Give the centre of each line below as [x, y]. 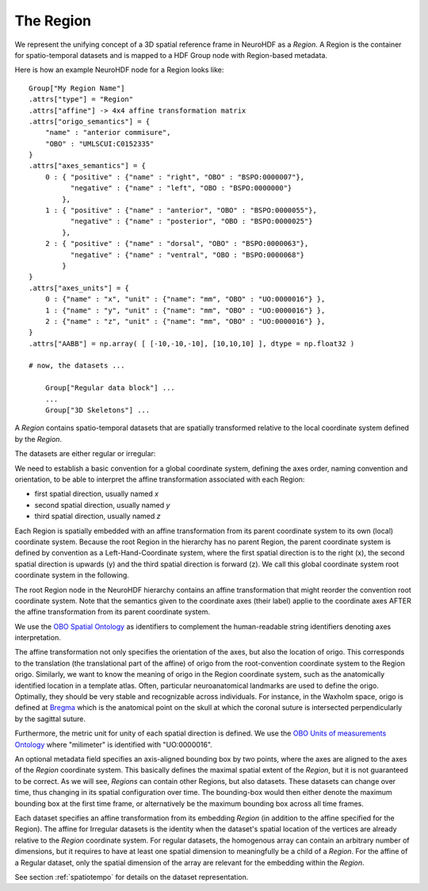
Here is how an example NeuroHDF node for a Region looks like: [119, 70]
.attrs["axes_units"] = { [79, 288]
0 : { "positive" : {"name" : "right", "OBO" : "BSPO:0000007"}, [175, 177]
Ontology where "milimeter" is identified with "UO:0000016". [114, 744]
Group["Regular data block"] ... [110, 388]
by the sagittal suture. [50, 719]
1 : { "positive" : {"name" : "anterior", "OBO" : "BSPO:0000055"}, [181, 211]
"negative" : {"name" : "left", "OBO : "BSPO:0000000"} [181, 188]
